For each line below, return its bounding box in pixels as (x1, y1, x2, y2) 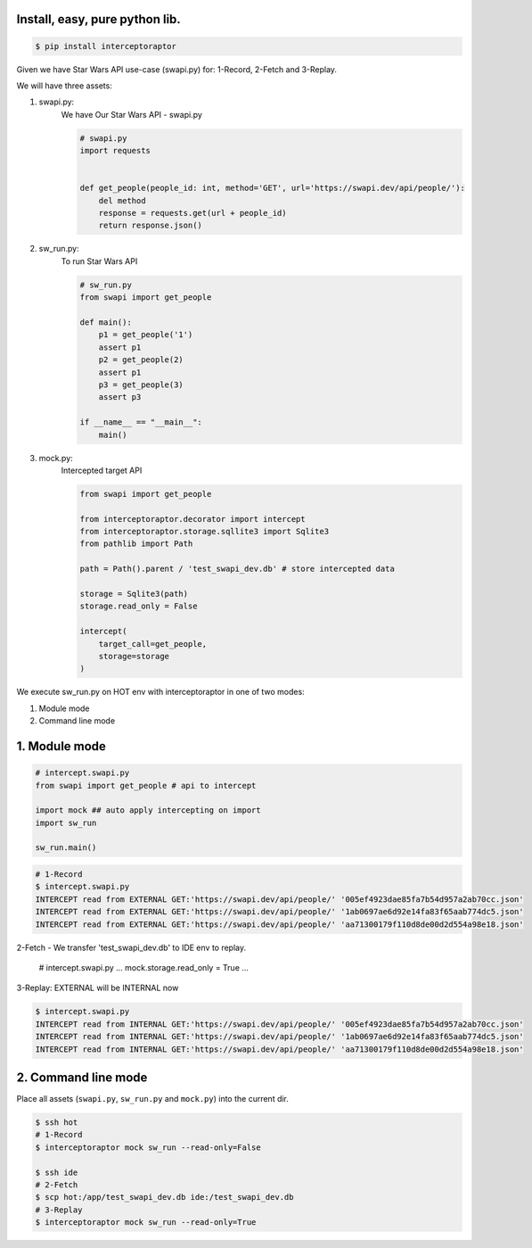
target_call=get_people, (98, 639, 208, 649)
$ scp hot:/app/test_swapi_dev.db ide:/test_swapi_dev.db (35, 1192, 294, 1203)
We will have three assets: (16, 80, 113, 91)
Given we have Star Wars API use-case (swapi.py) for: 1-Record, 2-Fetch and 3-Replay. (16, 63, 338, 75)
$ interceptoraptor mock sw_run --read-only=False (35, 1142, 262, 1153)
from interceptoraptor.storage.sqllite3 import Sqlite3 (79, 526, 330, 537)
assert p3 (98, 393, 142, 402)
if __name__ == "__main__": (79, 417, 202, 427)
